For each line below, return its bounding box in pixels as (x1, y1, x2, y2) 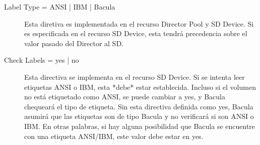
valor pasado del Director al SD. (24, 38, 123, 48)
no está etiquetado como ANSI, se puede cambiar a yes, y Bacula (24, 91, 226, 102)
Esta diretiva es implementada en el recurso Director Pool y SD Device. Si (24, 18, 254, 29)
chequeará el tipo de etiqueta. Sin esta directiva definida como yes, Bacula (24, 101, 253, 111)
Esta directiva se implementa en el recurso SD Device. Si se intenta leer (24, 71, 245, 82)
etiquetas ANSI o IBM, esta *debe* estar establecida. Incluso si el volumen (24, 81, 256, 92)
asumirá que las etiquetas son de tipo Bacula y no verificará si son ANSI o (24, 111, 254, 121)
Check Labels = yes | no (4, 55, 79, 65)
